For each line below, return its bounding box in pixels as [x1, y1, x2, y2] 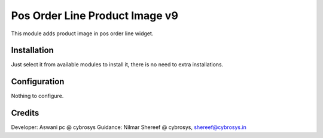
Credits [11, 108, 39, 118]
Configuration [11, 76, 65, 87]
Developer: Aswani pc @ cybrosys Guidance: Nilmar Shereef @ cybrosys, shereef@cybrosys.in [11, 124, 246, 131]
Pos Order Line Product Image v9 [11, 9, 179, 22]
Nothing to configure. [11, 93, 64, 100]
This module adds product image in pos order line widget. [11, 30, 154, 37]
